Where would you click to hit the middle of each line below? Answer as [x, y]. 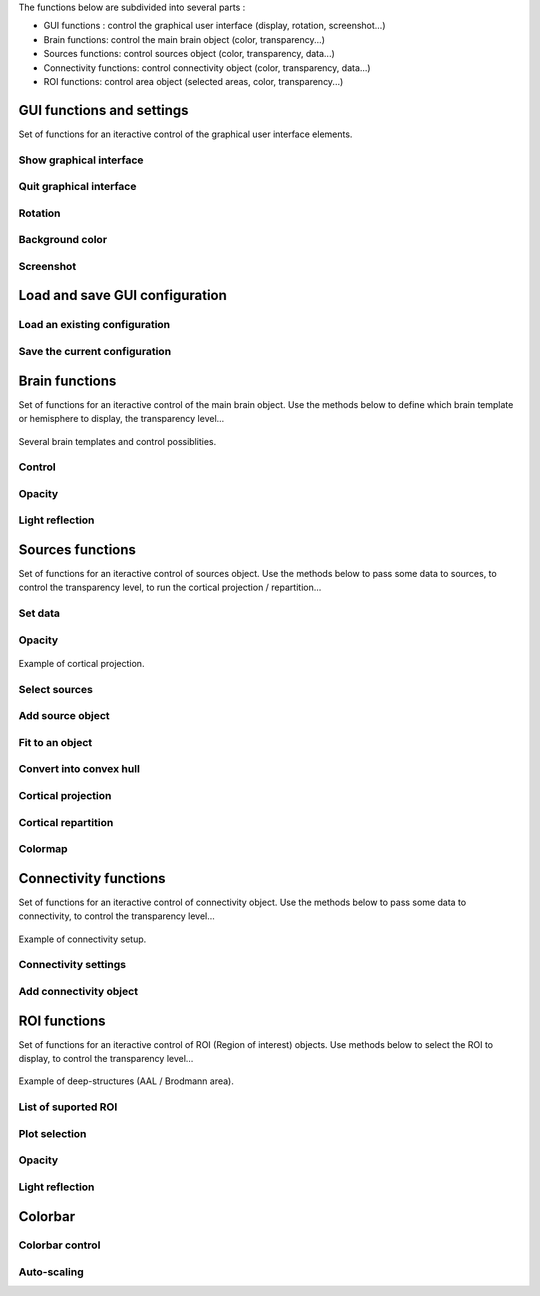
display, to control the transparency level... [106, 1059]
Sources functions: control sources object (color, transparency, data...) [189, 54]
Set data [39, 613]
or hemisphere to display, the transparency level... [121, 419]
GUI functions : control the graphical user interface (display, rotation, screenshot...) [214, 26]
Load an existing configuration [94, 325]
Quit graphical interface [77, 187]
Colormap [43, 849]
